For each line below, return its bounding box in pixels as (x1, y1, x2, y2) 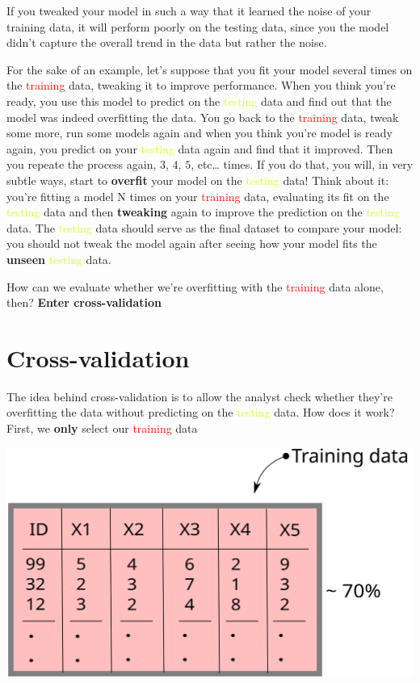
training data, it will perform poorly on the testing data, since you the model (6, 18, 389, 35)
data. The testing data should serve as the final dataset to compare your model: (6, 219, 402, 236)
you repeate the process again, (6, 156, 157, 173)
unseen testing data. (6, 250, 111, 267)
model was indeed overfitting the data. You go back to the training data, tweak (6, 108, 399, 125)
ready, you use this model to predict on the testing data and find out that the (6, 92, 392, 109)
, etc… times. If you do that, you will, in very (191, 156, 414, 173)
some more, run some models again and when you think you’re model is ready (6, 124, 393, 141)
